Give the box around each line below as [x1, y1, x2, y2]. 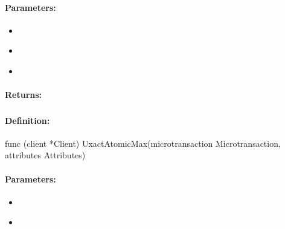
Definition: [5, 114, 50, 126]
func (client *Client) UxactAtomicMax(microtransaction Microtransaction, [5, 137, 281, 149]
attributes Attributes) [5, 149, 86, 161]
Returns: [5, 88, 42, 101]
